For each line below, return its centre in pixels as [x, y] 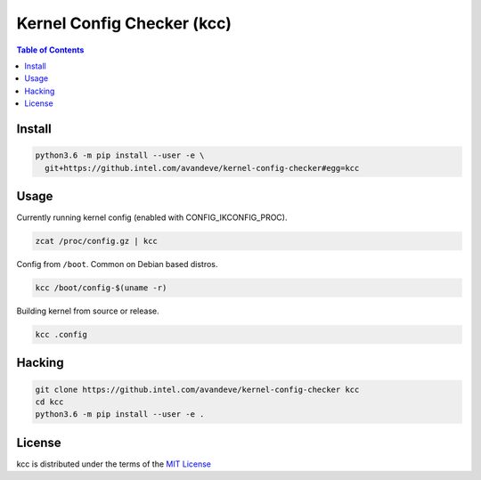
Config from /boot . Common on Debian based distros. [117, 264]
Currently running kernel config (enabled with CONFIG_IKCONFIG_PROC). [152, 217]
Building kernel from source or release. [88, 311]
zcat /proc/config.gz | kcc [96, 241]
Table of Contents [50, 50]
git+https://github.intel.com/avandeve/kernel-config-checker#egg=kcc [202, 168]
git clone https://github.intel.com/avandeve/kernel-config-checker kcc [197, 389]
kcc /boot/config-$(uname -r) [101, 288]
